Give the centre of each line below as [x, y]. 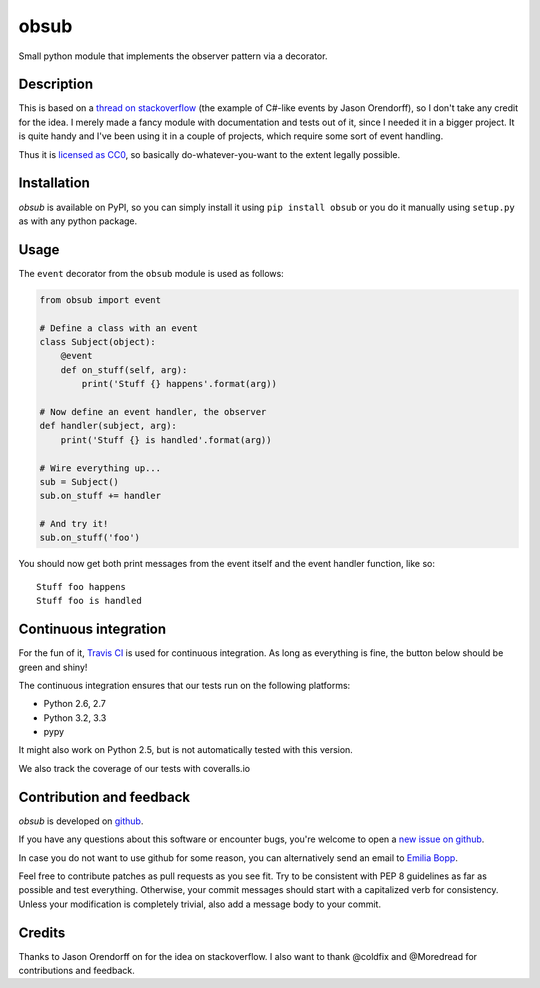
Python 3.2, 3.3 [75, 717]
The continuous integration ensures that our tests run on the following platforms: [184, 685]
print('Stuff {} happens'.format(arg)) [179, 384]
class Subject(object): [98, 341]
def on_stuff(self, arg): [124, 369]
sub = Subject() [79, 481]
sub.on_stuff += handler [100, 496]
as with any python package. [78, 221]
